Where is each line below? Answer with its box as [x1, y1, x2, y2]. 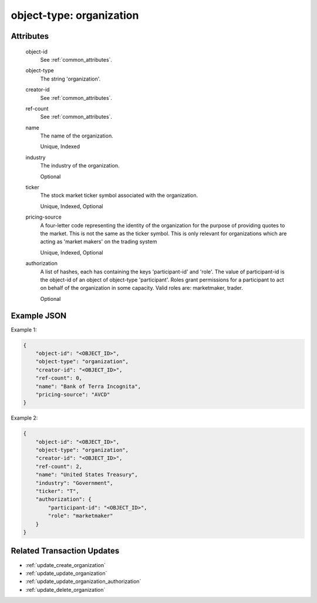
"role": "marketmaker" [48, 512, 114, 520]
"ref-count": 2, [35, 463, 82, 470]
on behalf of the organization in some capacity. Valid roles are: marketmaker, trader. [40, 284, 244, 292]
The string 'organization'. [40, 75, 101, 82]
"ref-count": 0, [35, 375, 82, 381]
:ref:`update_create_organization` [25, 561, 106, 568]
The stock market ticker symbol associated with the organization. [40, 192, 198, 199]
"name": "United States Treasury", [35, 471, 138, 478]
